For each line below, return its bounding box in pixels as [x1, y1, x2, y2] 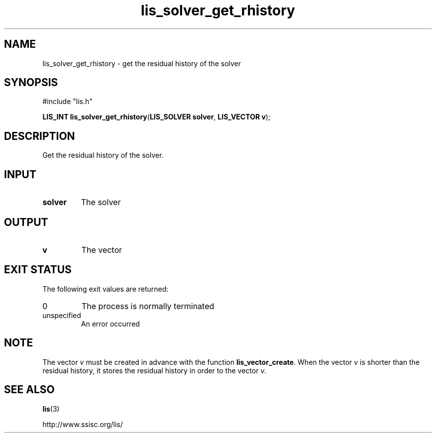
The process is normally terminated [81, 301, 215, 311]
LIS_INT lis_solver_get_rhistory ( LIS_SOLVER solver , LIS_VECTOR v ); [42, 112, 271, 121]
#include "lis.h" [42, 97, 93, 106]
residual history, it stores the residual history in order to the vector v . [42, 366, 267, 375]
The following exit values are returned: [42, 284, 169, 293]
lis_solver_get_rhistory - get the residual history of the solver [42, 59, 241, 68]
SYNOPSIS [4, 76, 58, 89]
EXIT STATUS [4, 263, 72, 276]
